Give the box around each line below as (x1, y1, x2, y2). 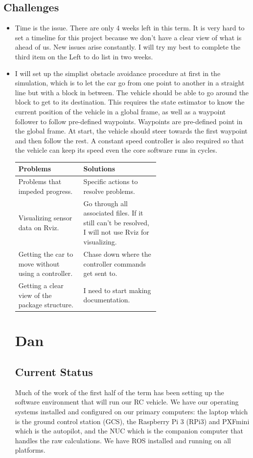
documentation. (83, 295, 130, 305)
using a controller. (18, 268, 73, 278)
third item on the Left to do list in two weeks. (15, 51, 153, 61)
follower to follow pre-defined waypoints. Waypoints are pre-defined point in (15, 116, 243, 126)
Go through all (83, 198, 128, 208)
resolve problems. (83, 186, 135, 196)
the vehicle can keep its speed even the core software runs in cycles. (15, 145, 217, 155)
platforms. (15, 445, 46, 455)
